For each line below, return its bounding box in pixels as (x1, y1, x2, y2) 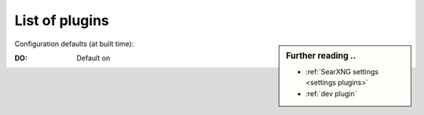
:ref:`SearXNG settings (305, 66, 379, 76)
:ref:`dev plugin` (305, 88, 357, 98)
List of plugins (14, 12, 109, 29)
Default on (76, 53, 111, 63)
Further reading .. (286, 50, 356, 61)
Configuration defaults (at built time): (14, 39, 134, 49)
